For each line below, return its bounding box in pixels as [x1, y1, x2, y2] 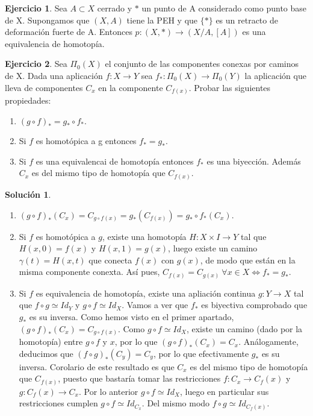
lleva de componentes [5, 81, 83, 93]
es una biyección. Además [206, 154, 301, 167]
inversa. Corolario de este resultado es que [19, 360, 175, 373]
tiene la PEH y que [126, 13, 198, 26]
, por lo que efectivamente [153, 347, 249, 359]
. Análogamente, [238, 335, 299, 348]
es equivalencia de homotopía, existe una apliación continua [36, 286, 256, 299]
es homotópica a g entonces [36, 134, 137, 147]
